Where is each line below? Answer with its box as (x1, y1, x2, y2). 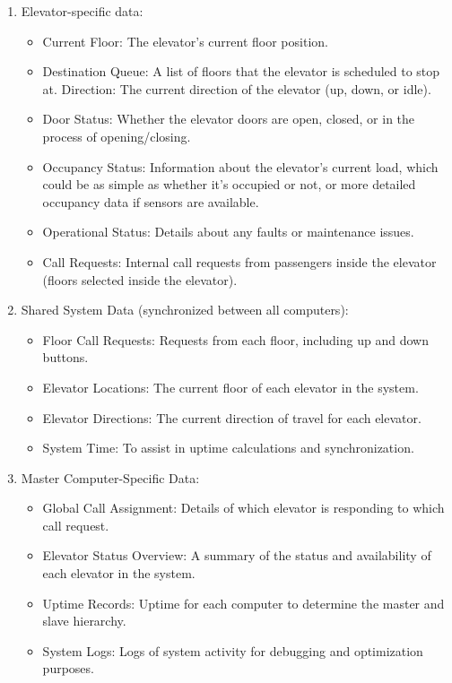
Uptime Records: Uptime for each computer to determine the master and (42, 593, 445, 612)
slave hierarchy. (42, 611, 126, 630)
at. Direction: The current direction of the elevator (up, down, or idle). (42, 79, 431, 98)
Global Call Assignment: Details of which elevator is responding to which (42, 498, 445, 517)
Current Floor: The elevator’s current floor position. (42, 31, 328, 50)
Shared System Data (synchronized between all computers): (21, 300, 349, 319)
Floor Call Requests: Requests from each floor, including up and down (42, 330, 429, 349)
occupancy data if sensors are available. (42, 192, 259, 211)
